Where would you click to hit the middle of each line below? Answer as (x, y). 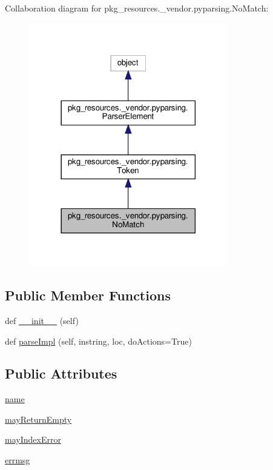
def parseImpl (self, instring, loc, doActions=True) (98, 341)
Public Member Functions (88, 295)
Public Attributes (61, 373)
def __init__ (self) (42, 320)
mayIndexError (33, 439)
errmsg (18, 460)
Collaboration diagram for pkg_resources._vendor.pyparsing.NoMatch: (137, 8)
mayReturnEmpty (38, 419)
